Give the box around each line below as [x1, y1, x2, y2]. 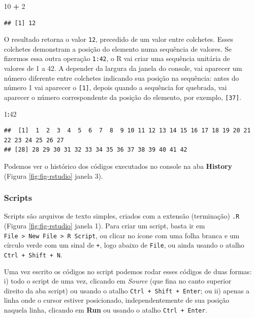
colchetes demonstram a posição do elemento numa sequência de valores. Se [4, 43, 232, 54]
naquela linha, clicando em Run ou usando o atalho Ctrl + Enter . [4, 305, 208, 315]
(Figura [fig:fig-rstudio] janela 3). [4, 170, 103, 181]
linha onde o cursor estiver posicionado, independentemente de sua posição [4, 295, 229, 305]
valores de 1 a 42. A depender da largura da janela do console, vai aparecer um [4, 63, 242, 73]
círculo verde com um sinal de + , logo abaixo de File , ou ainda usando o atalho [4, 240, 245, 250]
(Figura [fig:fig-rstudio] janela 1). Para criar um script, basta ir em [4, 221, 205, 231]
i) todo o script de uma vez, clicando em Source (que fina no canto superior [4, 276, 231, 286]
